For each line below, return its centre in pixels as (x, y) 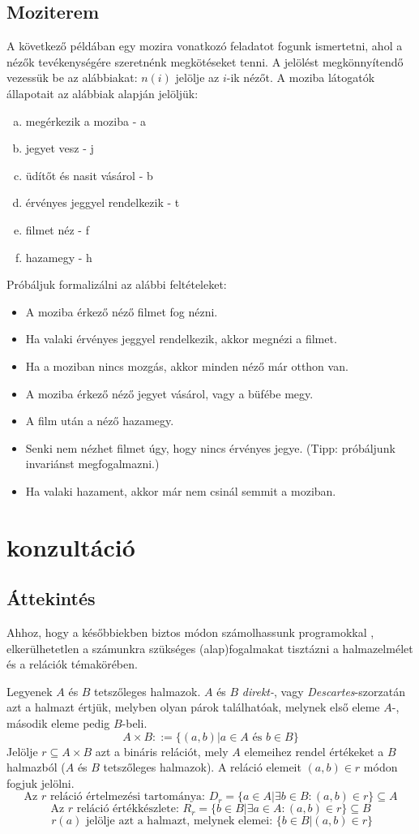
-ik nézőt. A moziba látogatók (301, 77)
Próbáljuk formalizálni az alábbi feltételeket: (117, 284)
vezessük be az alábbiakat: (72, 77)
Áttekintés (51, 598)
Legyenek (30, 691)
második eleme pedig (58, 723)
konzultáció (71, 546)
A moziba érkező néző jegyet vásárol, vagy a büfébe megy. (169, 393)
